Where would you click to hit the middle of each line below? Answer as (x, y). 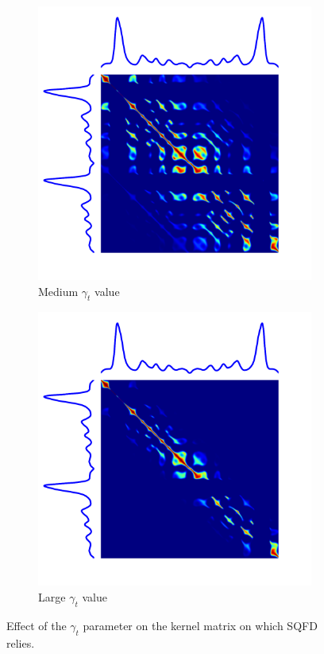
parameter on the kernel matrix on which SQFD (200, 625)
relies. (21, 642)
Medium (58, 291)
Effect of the (37, 625)
